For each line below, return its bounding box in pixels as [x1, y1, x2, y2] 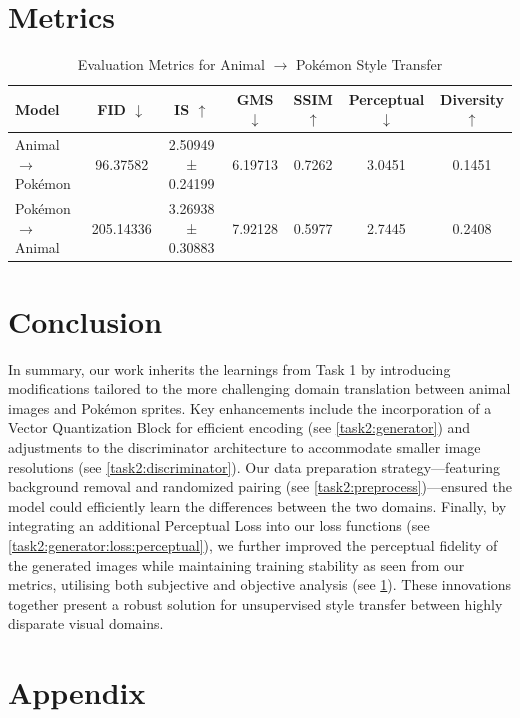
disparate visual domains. [8, 613, 164, 634]
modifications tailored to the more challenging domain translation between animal [8, 378, 511, 399]
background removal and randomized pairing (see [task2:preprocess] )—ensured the [8, 476, 512, 497]
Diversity [440, 88, 505, 109]
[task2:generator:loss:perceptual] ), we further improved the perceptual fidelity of [8, 534, 498, 555]
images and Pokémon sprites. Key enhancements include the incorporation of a [8, 397, 492, 418]
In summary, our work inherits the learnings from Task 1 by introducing [8, 358, 451, 379]
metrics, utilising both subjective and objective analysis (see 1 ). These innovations [8, 574, 512, 595]
